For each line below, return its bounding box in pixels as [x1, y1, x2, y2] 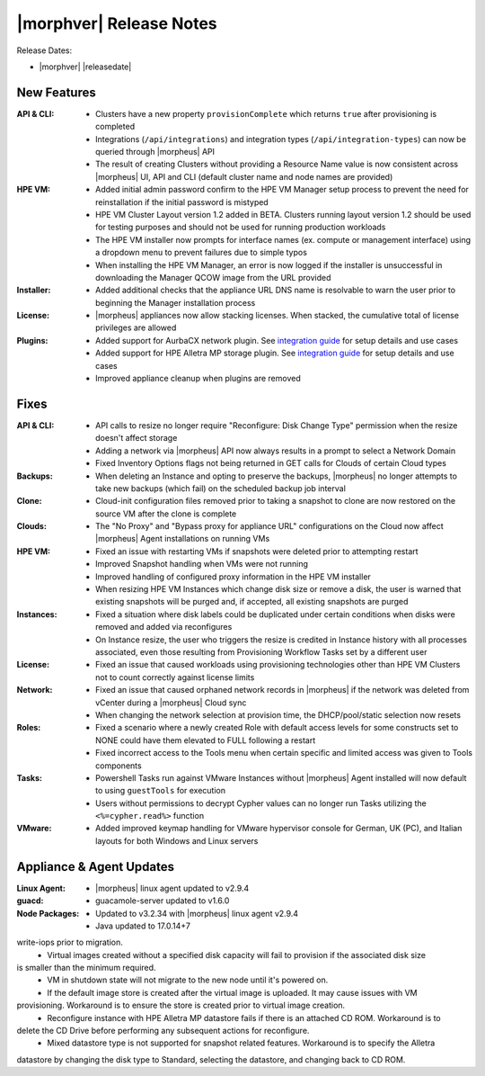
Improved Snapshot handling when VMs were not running [95, 559, 309, 569]
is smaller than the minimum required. [16, 963, 156, 973]
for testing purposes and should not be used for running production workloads [95, 221, 386, 233]
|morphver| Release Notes [16, 13, 217, 33]
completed [95, 121, 135, 132]
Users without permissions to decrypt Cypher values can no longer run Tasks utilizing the [95, 797, 427, 809]
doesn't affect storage [95, 433, 178, 444]
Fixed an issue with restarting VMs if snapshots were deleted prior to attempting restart [95, 545, 419, 557]
